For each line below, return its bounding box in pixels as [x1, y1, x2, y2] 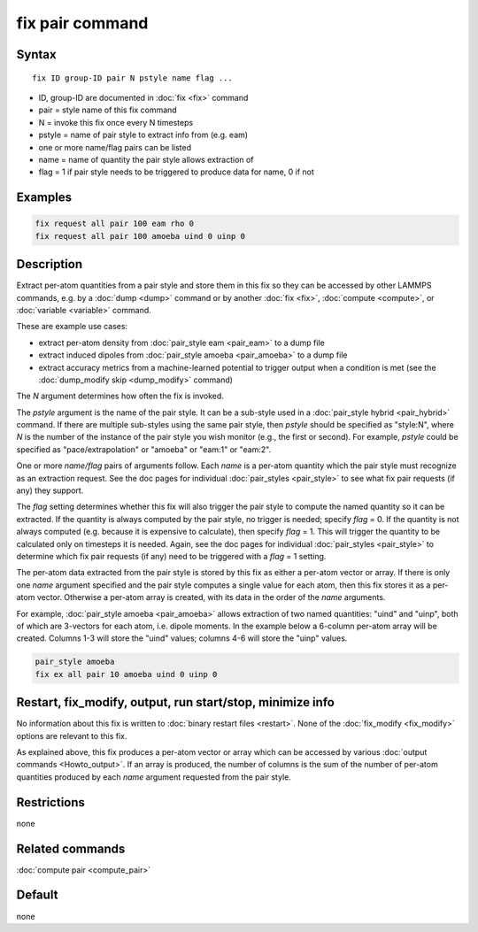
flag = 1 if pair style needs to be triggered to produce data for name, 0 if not [38, 166, 314, 177]
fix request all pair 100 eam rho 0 [35, 219, 195, 229]
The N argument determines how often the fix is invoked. [16, 390, 225, 402]
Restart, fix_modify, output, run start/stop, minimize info [16, 695, 335, 710]
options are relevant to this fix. [16, 730, 127, 741]
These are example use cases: [16, 321, 128, 332]
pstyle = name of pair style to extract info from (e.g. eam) [38, 129, 248, 141]
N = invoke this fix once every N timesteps [38, 117, 194, 127]
